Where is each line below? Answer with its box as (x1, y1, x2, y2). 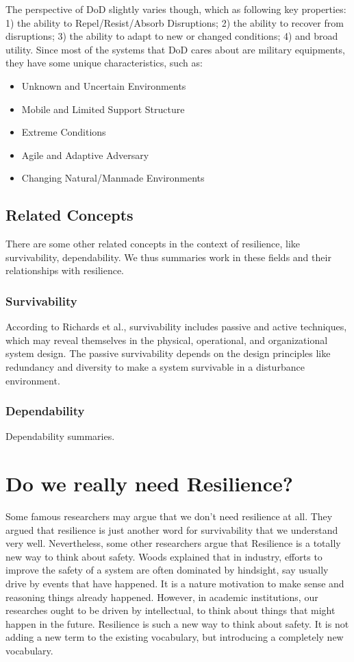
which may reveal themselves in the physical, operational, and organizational (5, 332, 328, 347)
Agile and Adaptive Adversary (21, 147, 149, 162)
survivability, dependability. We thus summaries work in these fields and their (5, 249, 331, 264)
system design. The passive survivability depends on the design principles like (5, 346, 331, 360)
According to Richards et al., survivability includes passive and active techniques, (5, 319, 347, 334)
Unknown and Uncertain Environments (21, 78, 186, 93)
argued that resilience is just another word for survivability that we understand (5, 522, 338, 537)
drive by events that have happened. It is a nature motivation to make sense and (5, 576, 344, 591)
